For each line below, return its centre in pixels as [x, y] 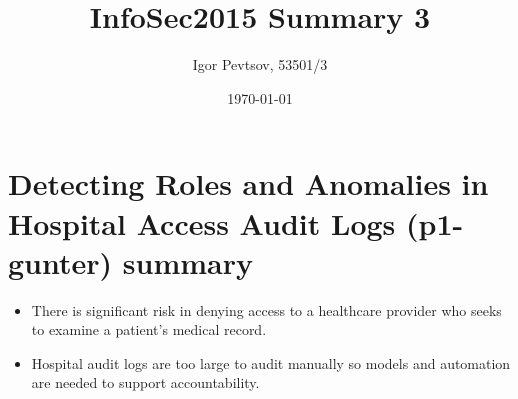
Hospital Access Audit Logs [202, 222]
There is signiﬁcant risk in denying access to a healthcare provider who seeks [266, 309]
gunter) [60, 261]
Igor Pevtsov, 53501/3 [260, 64]
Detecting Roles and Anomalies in [248, 183]
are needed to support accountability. [145, 382]
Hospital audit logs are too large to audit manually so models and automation [271, 362]
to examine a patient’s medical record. [149, 329]
